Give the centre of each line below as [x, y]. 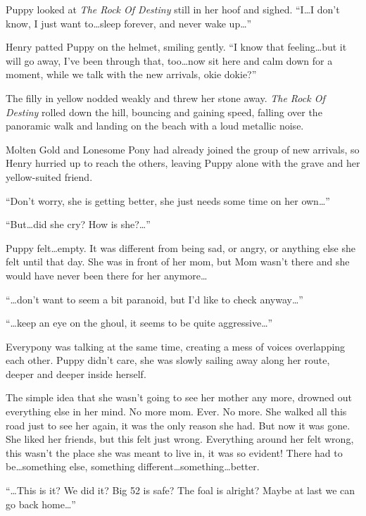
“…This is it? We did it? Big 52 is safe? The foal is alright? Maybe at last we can [181, 490]
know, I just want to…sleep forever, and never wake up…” [129, 23]
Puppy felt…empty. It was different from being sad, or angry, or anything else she [181, 247]
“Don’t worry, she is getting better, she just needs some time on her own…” [168, 200]
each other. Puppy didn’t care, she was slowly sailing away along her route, [168, 360]
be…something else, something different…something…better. [133, 466]
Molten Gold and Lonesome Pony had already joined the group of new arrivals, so [183, 149]
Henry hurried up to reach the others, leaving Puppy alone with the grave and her [183, 163]
